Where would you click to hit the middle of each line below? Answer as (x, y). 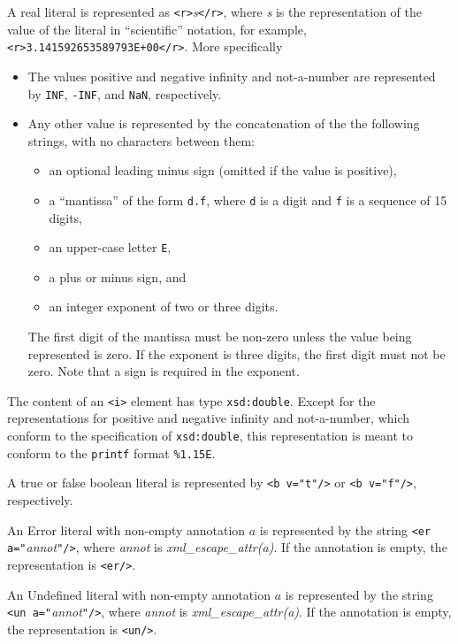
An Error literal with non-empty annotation (126, 529)
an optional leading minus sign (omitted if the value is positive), (223, 170)
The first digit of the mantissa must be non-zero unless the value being (220, 337)
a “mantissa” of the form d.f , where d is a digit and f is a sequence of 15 (248, 199)
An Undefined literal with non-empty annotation (139, 594)
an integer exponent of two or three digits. (164, 307)
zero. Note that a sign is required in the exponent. (164, 371)
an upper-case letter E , (110, 247)
